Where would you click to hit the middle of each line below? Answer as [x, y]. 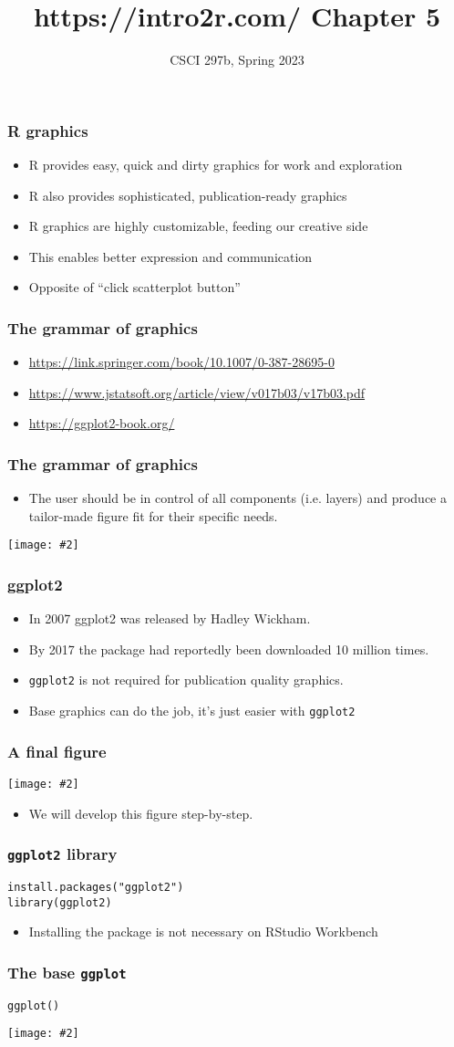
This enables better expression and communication [170, 256]
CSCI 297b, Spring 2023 [237, 60]
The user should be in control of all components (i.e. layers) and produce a [237, 498]
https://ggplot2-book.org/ [102, 423]
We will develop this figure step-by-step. [141, 813]
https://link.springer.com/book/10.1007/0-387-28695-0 [181, 362]
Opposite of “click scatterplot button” [134, 287]
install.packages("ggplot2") [96, 888]
